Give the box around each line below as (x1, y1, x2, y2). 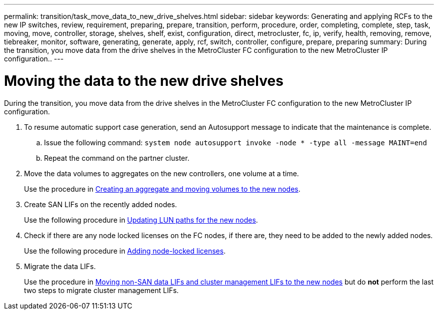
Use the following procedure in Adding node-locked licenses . (24, 246, 226, 255)
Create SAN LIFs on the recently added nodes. (24, 200, 177, 209)
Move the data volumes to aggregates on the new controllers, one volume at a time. (24, 169, 299, 178)
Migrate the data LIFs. (24, 262, 96, 271)
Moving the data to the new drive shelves (4, 72, 283, 89)
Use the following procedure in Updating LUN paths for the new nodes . (24, 215, 258, 224)
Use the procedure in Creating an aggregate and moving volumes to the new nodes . (24, 184, 300, 193)
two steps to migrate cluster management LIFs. (24, 286, 179, 295)
